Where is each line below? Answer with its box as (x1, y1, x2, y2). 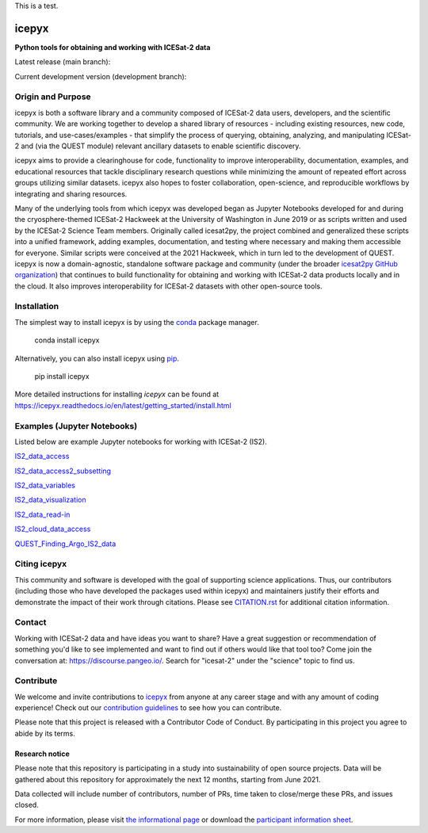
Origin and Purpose (14, 91, 91, 102)
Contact (14, 617, 47, 628)
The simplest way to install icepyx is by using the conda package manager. (14, 317, 259, 327)
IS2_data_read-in (14, 510, 71, 519)
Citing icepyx (14, 559, 67, 570)
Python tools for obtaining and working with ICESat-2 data (14, 42, 211, 52)
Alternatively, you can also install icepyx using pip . (14, 353, 180, 363)
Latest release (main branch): (14, 57, 111, 67)
